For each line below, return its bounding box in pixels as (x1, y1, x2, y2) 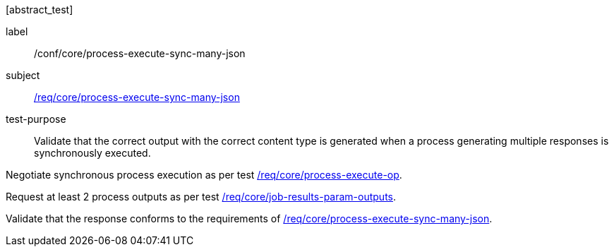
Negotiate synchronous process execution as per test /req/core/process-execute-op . (6, 169, 402, 181)
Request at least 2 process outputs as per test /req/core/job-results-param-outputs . (6, 191, 397, 203)
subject (6, 69, 40, 81)
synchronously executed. (34, 147, 151, 159)
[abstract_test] (6, 4, 73, 16)
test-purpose (6, 113, 66, 125)
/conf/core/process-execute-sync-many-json (34, 47, 246, 59)
